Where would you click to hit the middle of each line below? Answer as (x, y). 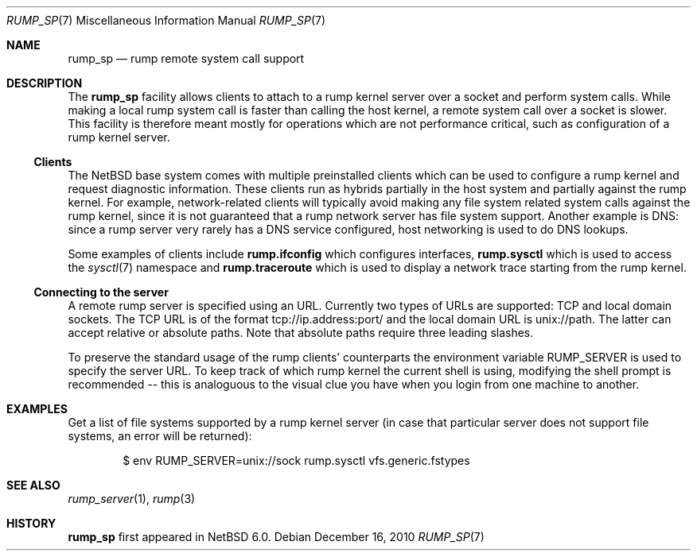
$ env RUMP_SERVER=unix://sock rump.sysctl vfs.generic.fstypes (296, 460)
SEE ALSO (33, 485)
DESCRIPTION (45, 83)
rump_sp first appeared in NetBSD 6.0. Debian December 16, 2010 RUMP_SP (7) (276, 537)
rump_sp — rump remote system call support (186, 58)
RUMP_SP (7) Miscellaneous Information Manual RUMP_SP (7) (166, 20)
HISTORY (31, 523)
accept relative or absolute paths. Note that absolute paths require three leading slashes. (301, 333)
